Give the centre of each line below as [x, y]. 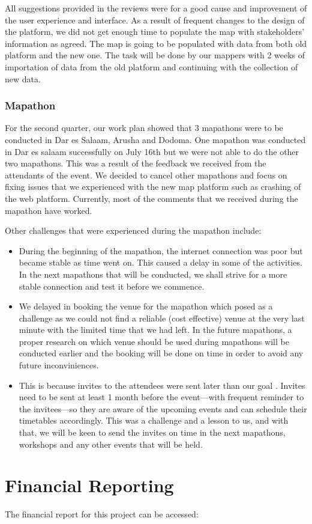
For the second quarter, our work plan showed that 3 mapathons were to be [144, 128]
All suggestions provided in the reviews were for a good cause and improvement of [156, 8]
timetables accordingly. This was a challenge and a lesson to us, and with [154, 420]
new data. [23, 78]
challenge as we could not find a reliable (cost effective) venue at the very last [162, 318]
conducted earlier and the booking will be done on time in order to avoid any [161, 353]
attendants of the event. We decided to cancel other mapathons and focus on [146, 175]
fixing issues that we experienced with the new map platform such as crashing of [153, 187]
